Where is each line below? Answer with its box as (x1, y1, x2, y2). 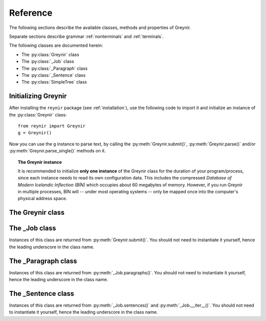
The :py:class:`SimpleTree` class (21, 79, 87, 85)
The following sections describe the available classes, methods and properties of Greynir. (9, 25, 191, 30)
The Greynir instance (18, 159, 62, 165)
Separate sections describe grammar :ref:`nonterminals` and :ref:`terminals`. (9, 33, 164, 39)
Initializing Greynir (9, 92, 67, 100)
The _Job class (9, 224, 56, 233)
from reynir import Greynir (18, 123, 86, 129)
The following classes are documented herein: (9, 42, 103, 49)
